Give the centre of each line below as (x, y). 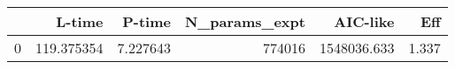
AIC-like (364, 21)
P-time (147, 21)
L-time (80, 21)
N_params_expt (245, 21)
